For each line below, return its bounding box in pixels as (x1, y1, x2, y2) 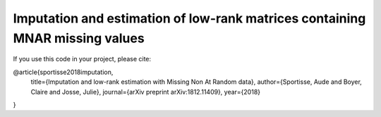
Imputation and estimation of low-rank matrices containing (13, 11, 366, 26)
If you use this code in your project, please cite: (13, 55, 152, 63)
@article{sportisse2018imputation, (13, 68, 114, 76)
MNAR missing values (13, 30, 145, 46)
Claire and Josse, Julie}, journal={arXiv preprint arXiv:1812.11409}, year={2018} (30, 87, 261, 96)
